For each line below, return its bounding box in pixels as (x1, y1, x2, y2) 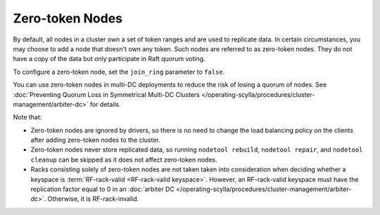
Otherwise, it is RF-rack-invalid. (47, 195, 139, 203)
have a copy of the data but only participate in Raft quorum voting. (13, 55, 205, 63)
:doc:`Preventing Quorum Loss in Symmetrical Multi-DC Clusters (13, 90, 200, 98)
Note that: (13, 113, 42, 122)
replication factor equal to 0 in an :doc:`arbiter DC (30, 185, 175, 193)
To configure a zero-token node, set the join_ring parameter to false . (13, 67, 225, 76)
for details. (89, 100, 121, 108)
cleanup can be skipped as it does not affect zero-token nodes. (30, 155, 217, 164)
